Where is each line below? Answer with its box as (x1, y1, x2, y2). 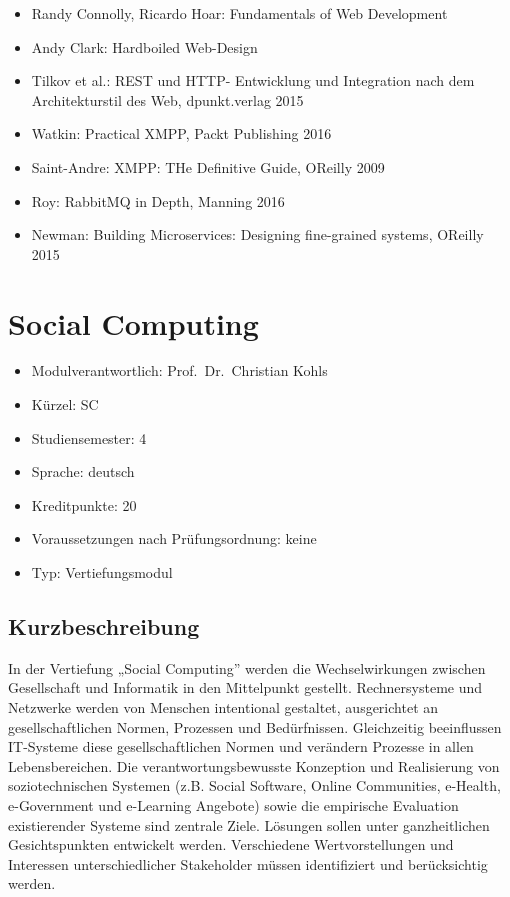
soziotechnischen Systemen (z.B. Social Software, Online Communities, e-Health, (8, 775, 501, 796)
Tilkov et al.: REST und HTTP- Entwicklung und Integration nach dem (31, 70, 475, 91)
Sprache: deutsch (31, 461, 135, 482)
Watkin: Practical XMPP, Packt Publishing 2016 (31, 123, 332, 144)
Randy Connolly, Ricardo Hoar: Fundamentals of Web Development (31, 3, 448, 23)
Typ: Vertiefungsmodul (31, 562, 173, 583)
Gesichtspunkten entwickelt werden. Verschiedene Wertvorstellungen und (8, 834, 454, 855)
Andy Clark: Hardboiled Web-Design (31, 36, 258, 57)
